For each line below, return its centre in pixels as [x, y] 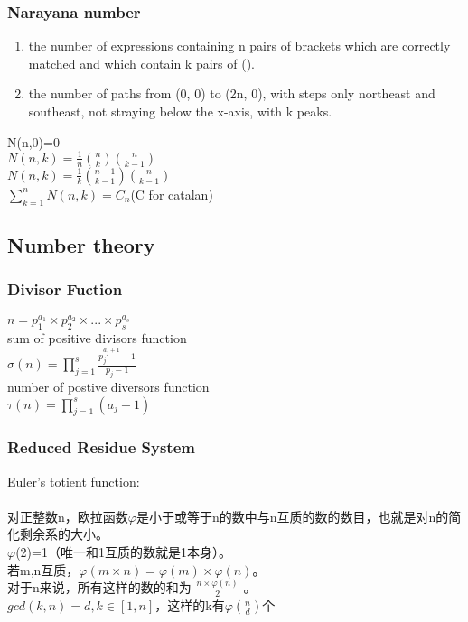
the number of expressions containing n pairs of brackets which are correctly [239, 46]
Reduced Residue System [101, 447]
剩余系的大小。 [64, 534]
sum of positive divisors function [97, 338]
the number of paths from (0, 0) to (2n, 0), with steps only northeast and [232, 93]
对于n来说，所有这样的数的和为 [99, 587]
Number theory [81, 244]
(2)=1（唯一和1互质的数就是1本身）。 [123, 551]
